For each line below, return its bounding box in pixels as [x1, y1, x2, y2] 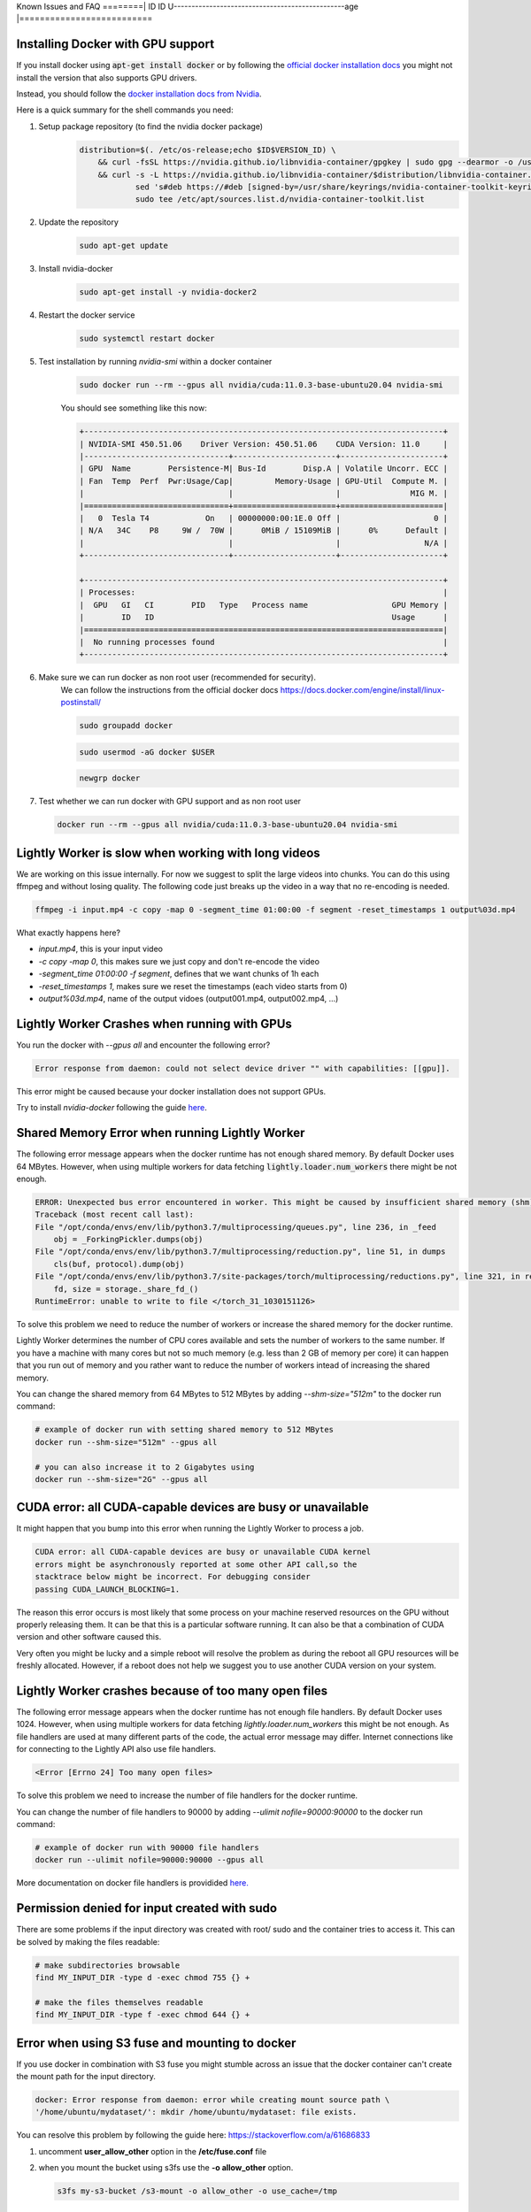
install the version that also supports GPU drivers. [16, 72, 197, 83]
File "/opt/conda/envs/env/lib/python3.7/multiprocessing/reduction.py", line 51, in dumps [35, 1247, 446, 1256]
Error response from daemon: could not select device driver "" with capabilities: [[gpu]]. [35, 1063, 450, 1073]
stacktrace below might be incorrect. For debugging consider [35, 1571, 311, 1582]
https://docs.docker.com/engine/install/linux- [280, 684, 445, 695]
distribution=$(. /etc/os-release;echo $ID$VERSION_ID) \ [79, 144, 336, 155]
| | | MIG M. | [79, 488, 449, 499]
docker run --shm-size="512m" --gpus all [35, 1437, 218, 1447]
